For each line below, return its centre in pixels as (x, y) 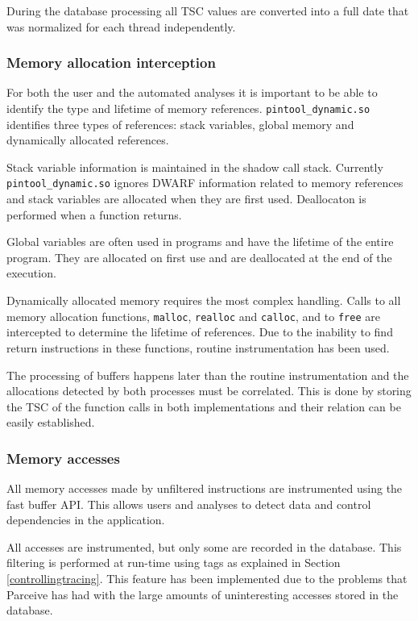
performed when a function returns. (94, 214)
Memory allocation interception (111, 63)
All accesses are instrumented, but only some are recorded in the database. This (204, 546)
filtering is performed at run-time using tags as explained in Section (174, 563)
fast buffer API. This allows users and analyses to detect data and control (189, 504)
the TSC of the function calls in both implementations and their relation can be (204, 406)
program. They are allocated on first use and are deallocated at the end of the (199, 257)
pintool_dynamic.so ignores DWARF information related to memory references (205, 183)
